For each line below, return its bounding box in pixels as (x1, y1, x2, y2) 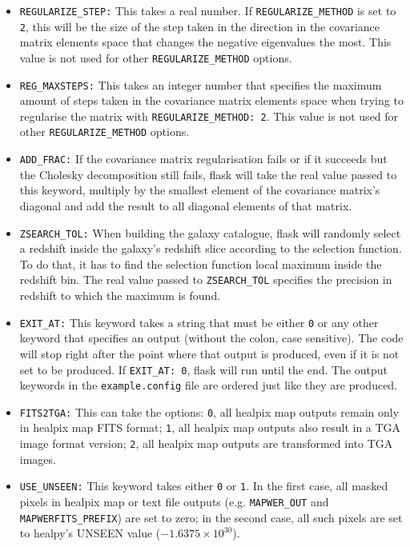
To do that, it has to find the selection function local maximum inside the (19, 255, 382, 272)
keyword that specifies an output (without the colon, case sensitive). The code (19, 329, 404, 346)
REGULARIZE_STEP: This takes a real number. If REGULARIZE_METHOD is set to (19, 2, 396, 18)
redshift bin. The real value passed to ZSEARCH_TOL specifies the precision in (19, 271, 392, 288)
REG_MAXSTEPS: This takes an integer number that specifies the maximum (19, 76, 382, 93)
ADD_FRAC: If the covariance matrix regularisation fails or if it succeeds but (19, 150, 388, 167)
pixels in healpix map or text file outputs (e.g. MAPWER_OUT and (19, 493, 329, 510)
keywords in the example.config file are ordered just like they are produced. (19, 377, 398, 393)
